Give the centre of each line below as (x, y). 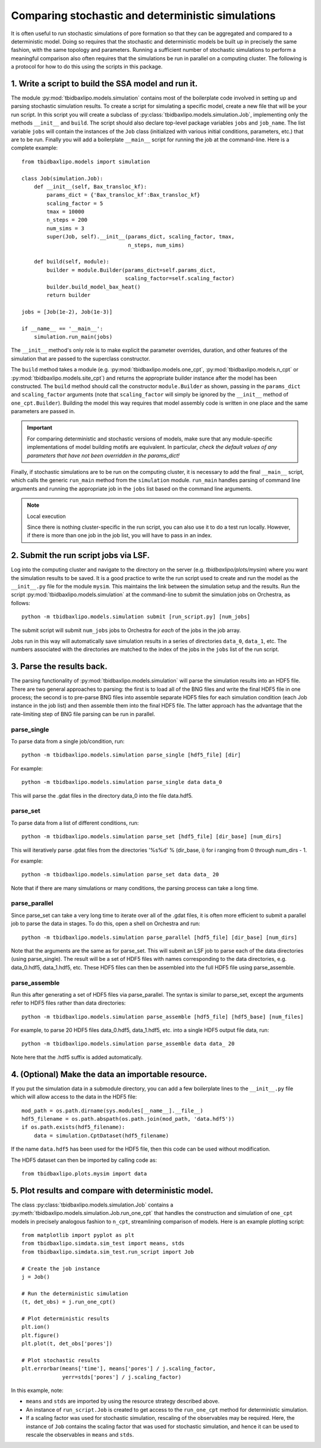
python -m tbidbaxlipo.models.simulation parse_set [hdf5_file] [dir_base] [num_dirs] (152, 837)
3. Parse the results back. (59, 667)
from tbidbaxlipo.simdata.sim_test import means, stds (103, 1244)
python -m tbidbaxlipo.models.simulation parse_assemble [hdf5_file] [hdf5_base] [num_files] (163, 1017)
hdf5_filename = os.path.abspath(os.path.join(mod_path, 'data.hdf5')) (128, 1119)
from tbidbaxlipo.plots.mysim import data (84, 1173)
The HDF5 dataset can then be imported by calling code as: (84, 1160)
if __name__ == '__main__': (62, 328)
